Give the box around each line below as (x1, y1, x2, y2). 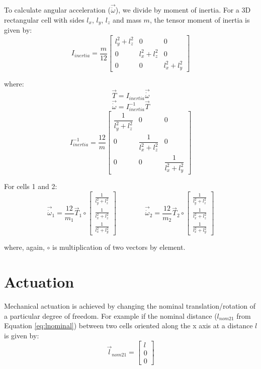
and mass (113, 15, 141, 25)
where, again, (4, 242, 45, 252)
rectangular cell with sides (4, 15, 84, 25)
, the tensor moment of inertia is (149, 15, 250, 25)
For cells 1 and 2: (4, 181, 57, 192)
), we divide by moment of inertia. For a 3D (115, 5, 251, 15)
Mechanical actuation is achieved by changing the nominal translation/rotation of (4, 301, 255, 311)
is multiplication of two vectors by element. (52, 242, 186, 252)
